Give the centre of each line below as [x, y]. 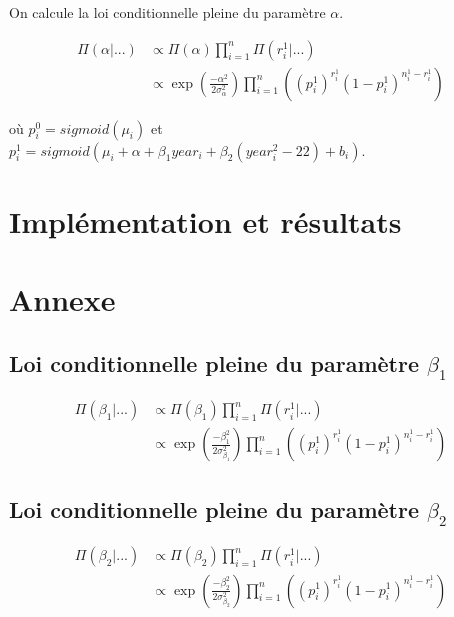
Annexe [62, 299]
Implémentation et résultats [205, 220]
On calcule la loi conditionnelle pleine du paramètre [167, 12]
